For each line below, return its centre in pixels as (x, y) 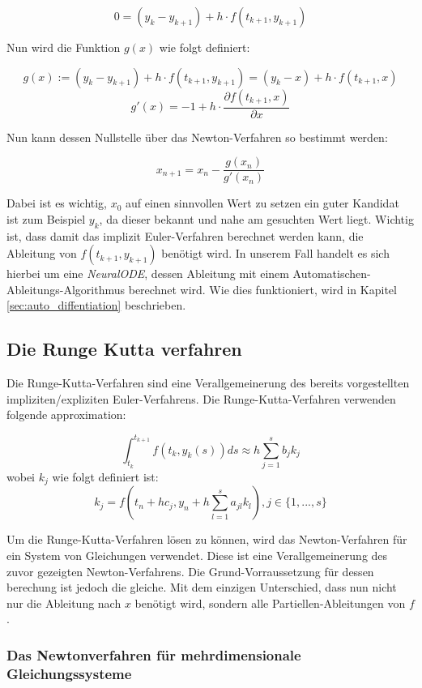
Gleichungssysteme (69, 673)
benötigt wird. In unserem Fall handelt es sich (275, 253)
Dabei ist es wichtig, (57, 203)
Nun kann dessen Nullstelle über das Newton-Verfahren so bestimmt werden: (197, 137)
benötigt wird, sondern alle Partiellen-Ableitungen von (270, 603)
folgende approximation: (66, 415)
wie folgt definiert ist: (105, 476)
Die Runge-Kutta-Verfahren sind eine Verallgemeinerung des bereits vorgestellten (208, 383)
